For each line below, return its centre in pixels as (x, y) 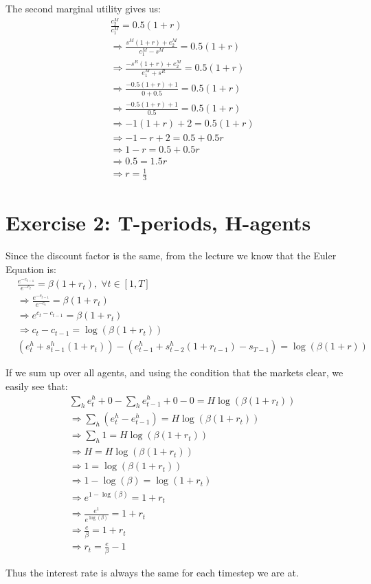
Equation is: (31, 269)
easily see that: (37, 386)
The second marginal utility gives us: (83, 8)
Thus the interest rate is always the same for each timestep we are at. (152, 573)
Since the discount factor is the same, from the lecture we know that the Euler (171, 256)
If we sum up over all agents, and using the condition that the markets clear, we (175, 372)
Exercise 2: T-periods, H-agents (158, 223)
